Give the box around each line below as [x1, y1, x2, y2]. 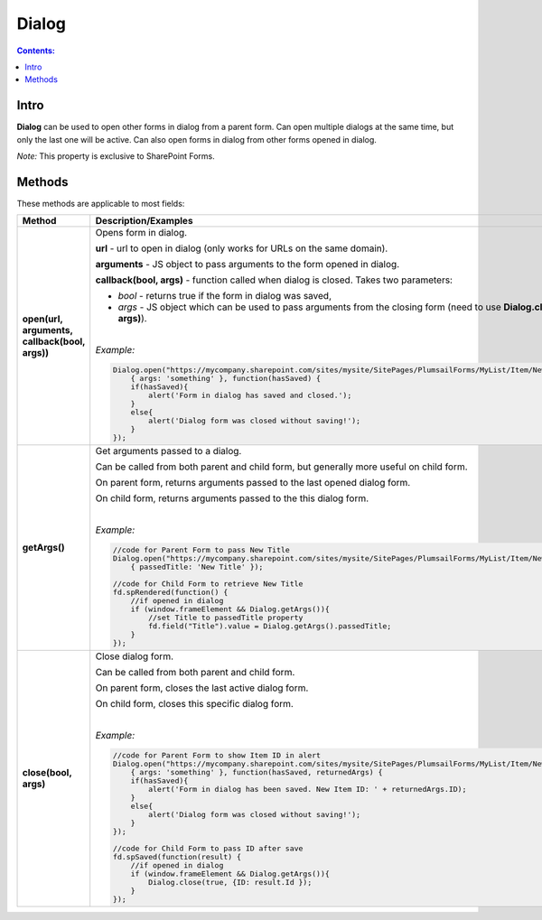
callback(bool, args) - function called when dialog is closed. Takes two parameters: [95, 274, 453, 286]
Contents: [16, 45, 56, 56]
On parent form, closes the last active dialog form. [95, 682, 309, 694]
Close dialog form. [95, 650, 173, 663]
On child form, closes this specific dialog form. [95, 697, 294, 710]
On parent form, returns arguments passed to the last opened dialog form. [95, 477, 411, 489]
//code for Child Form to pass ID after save [113, 843, 304, 853]
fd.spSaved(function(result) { [113, 851, 242, 861]
